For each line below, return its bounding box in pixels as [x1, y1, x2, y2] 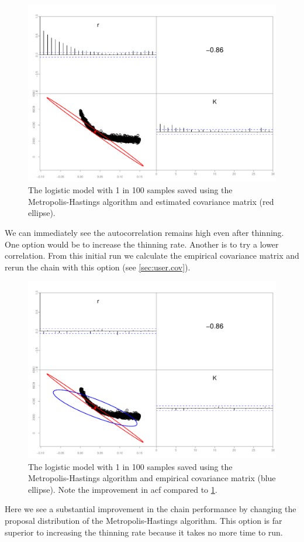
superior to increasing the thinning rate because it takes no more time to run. [5, 526, 283, 538]
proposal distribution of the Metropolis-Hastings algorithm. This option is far [5, 514, 282, 527]
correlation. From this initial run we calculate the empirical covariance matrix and [5, 249, 299, 262]
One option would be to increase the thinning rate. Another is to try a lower [5, 238, 279, 250]
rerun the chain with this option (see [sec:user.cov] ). [5, 260, 191, 273]
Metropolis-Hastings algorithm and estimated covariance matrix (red [28, 195, 274, 207]
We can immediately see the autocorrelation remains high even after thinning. [5, 227, 284, 239]
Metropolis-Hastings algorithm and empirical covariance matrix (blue [28, 472, 276, 484]
